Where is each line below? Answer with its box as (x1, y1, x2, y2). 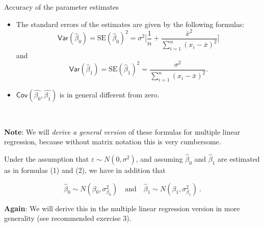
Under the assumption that (4, 153, 89, 164)
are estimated (218, 153, 260, 164)
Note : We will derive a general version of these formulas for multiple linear (4, 126, 241, 137)
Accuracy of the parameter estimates (4, 2, 119, 12)
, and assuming (136, 153, 183, 164)
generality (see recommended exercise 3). (4, 213, 131, 223)
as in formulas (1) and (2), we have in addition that (4, 164, 166, 175)
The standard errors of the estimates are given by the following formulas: (16, 18, 245, 29)
